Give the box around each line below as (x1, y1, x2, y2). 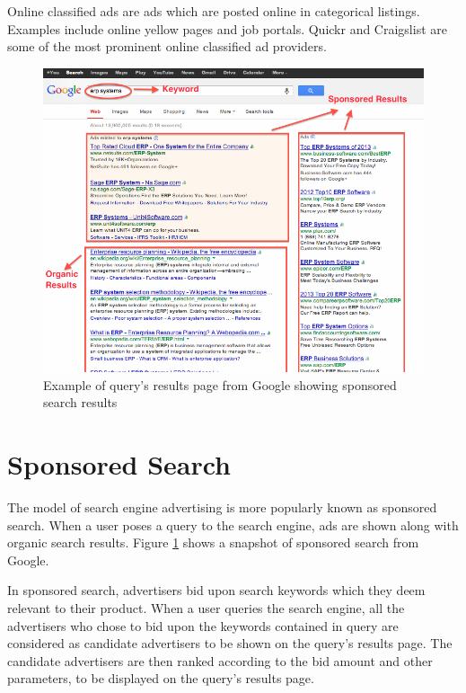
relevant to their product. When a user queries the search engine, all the (7, 598, 405, 617)
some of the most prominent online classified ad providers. (7, 37, 327, 56)
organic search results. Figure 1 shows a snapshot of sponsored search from (7, 533, 419, 552)
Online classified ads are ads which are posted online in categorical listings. (7, 2, 420, 20)
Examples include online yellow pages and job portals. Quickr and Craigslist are (7, 19, 447, 38)
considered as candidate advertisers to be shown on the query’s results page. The (7, 634, 453, 653)
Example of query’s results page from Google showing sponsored (43, 375, 397, 394)
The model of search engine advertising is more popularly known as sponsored (7, 498, 437, 517)
